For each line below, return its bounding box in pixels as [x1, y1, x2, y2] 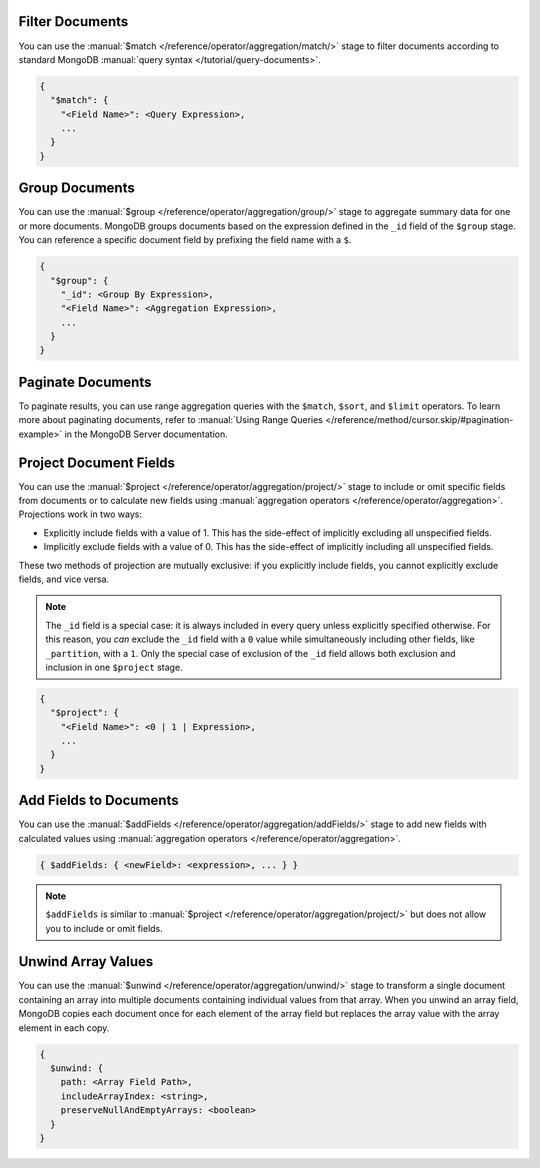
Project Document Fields [18, 454, 175, 471]
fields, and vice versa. [18, 573, 110, 585]
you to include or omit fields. [45, 922, 164, 934]
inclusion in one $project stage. [45, 661, 184, 673]
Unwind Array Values [18, 953, 154, 970]
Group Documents [18, 180, 135, 197]
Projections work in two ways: [18, 508, 142, 520]
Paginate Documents [18, 373, 152, 390]
